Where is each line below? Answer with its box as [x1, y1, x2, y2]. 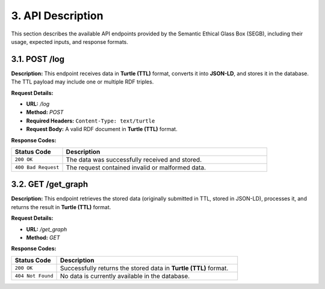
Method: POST [26, 109, 64, 116]
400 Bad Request [14, 164, 60, 171]
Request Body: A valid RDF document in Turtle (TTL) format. [26, 126, 178, 133]
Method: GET [26, 234, 60, 242]
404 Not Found [14, 273, 54, 279]
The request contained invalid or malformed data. [66, 163, 206, 171]
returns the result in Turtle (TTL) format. [11, 203, 111, 210]
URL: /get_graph [26, 225, 67, 233]
